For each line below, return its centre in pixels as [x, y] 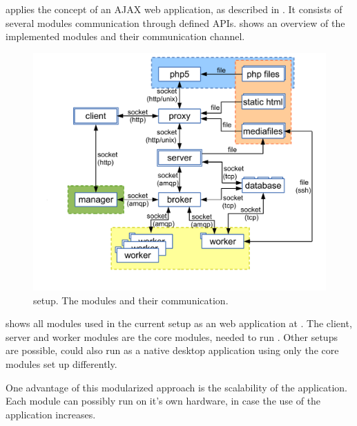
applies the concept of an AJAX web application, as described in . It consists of [174, 9]
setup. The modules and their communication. [131, 300]
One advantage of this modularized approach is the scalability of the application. [177, 387]
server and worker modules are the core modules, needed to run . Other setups [172, 336]
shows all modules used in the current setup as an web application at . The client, [179, 323]
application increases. [51, 414]
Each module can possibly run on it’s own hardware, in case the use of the [163, 401]
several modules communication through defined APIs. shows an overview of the [175, 22]
